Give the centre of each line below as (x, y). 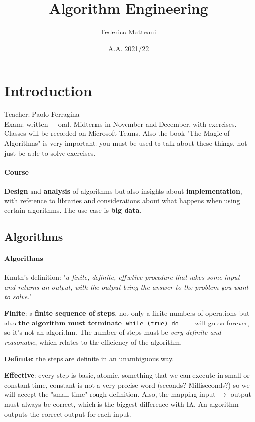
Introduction (48, 90)
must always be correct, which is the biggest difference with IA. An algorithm (122, 404)
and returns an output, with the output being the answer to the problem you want (127, 286)
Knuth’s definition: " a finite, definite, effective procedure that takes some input (122, 277)
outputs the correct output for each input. (68, 413)
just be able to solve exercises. (50, 152)
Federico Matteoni (128, 32)
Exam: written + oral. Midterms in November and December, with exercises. (121, 123)
